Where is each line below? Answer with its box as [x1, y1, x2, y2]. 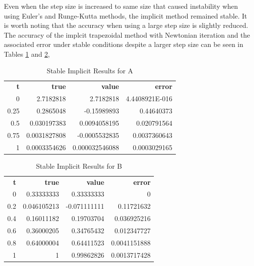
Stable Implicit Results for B [36, 160, 122, 171]
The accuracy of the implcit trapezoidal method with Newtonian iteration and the [4, 29, 250, 40]
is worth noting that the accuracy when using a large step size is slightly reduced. [4, 20, 248, 30]
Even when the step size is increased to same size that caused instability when [4, 1, 238, 11]
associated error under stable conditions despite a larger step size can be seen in [4, 39, 244, 49]
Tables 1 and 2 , [4, 48, 50, 59]
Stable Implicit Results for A [46, 65, 133, 75]
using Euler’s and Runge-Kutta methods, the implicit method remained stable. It [4, 10, 247, 21]
